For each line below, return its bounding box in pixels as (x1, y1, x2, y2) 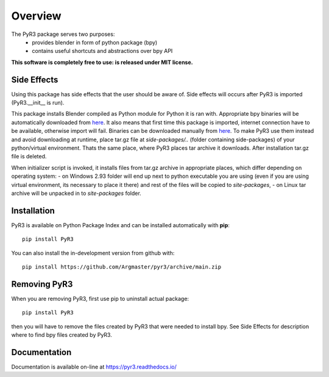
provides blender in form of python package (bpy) (32, 38, 158, 46)
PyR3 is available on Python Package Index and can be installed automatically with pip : (11, 221, 230, 228)
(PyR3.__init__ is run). (11, 99, 65, 107)
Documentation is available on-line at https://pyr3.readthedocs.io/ (11, 363, 177, 370)
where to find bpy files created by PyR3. (11, 331, 112, 339)
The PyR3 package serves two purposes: (11, 30, 115, 38)
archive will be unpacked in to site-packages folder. (11, 189, 141, 197)
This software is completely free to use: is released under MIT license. (11, 58, 193, 66)
